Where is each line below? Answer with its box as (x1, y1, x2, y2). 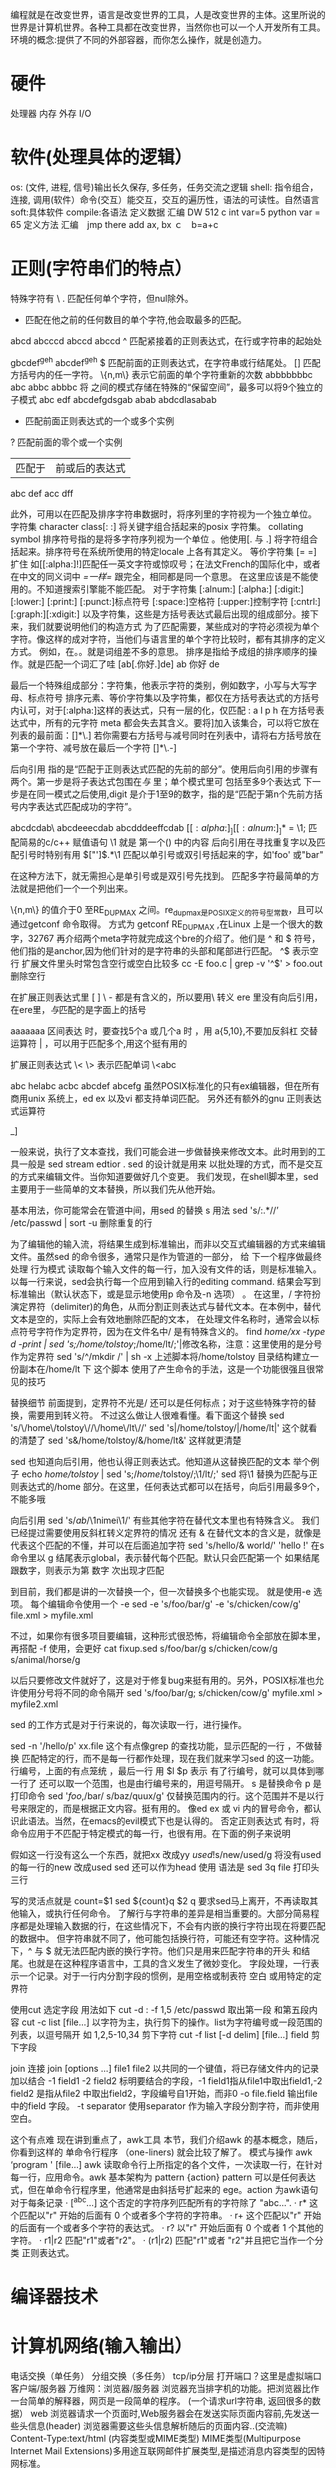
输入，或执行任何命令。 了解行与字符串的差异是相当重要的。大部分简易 (18, 1907, 311, 1919)
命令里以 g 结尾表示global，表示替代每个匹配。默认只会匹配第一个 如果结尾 (10, 1551, 320, 1563)
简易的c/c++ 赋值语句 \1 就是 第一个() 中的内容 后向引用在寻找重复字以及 (18, 836, 317, 848)
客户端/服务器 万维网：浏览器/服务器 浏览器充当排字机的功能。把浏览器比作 (10, 2382, 320, 2394)
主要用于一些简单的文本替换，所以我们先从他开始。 (10, 1183, 221, 1195)
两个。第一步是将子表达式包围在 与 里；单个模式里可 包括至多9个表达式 (10, 776, 302, 788)
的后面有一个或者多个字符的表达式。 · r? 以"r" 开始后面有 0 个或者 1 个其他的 (10, 2221, 324, 2233)
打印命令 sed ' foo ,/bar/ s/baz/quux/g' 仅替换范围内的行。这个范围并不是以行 (10, 1789, 325, 1802)
